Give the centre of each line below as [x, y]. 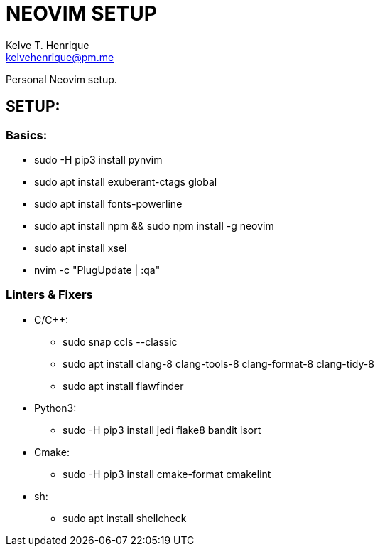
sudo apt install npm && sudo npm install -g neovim [154, 225]
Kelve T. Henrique [48, 45]
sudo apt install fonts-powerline [108, 203]
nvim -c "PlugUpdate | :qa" [97, 270]
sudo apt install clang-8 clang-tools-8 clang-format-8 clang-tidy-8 [218, 363]
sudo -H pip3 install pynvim [98, 159]
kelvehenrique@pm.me [60, 57]
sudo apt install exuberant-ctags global [126, 181]
